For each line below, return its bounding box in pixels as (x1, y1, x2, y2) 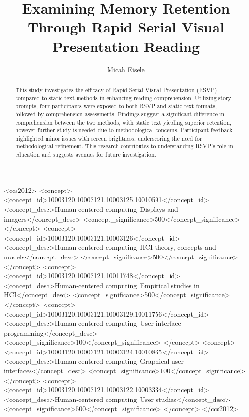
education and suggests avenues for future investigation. (15, 150, 156, 159)
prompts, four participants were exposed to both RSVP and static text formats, (15, 102, 217, 110)
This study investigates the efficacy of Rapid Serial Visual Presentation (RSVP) (15, 85, 217, 94)
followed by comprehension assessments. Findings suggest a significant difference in (15, 110, 225, 118)
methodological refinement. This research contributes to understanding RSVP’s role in (15, 142, 233, 150)
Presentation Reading (52, 36, 200, 56)
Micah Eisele (107, 64, 145, 74)
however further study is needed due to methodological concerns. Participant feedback (15, 126, 233, 134)
